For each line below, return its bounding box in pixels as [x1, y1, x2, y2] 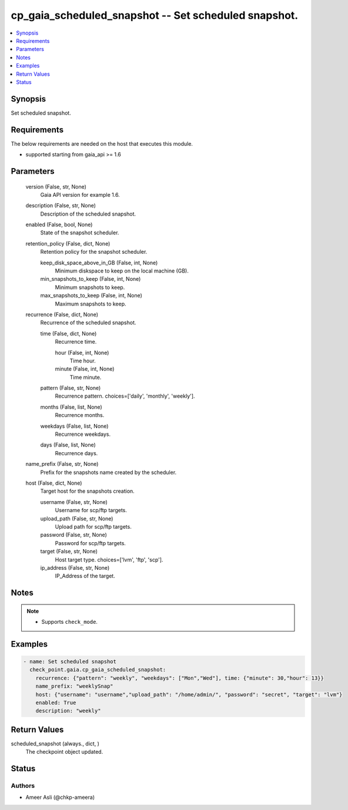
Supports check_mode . [41, 619, 98, 626]
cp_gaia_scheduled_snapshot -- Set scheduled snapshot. [11, 9, 299, 22]
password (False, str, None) [40, 532, 107, 539]
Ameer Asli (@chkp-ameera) [25, 794, 95, 801]
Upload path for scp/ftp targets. [55, 523, 132, 530]
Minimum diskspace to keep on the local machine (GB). [55, 267, 189, 274]
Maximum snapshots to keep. [55, 300, 126, 307]
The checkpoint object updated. [25, 748, 103, 755]
